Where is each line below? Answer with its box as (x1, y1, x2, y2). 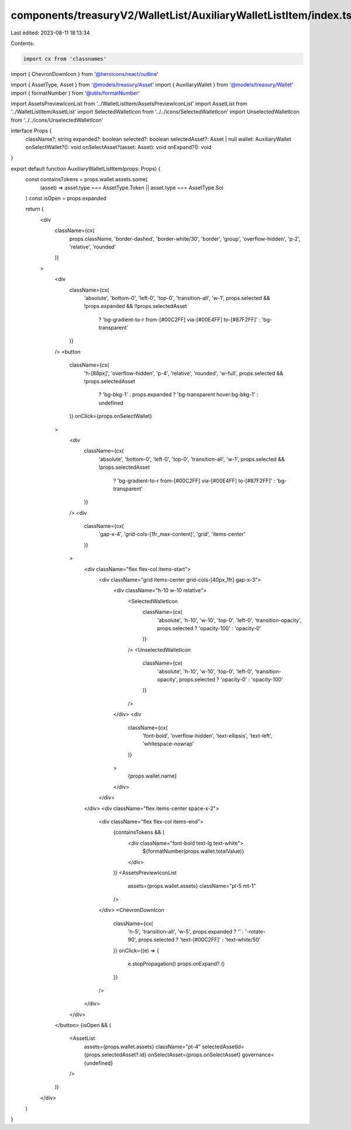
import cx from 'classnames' (23, 56, 107, 62)
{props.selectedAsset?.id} (84, 1051, 147, 1058)
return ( (25, 205, 44, 213)
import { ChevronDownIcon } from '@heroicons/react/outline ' (11, 70, 159, 77)
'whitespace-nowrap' (142, 740, 194, 748)
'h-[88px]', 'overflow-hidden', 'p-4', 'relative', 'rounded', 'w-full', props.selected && (84, 369, 284, 376)
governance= (242, 1051, 274, 1058)
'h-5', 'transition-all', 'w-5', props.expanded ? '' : (128, 928, 244, 935)
